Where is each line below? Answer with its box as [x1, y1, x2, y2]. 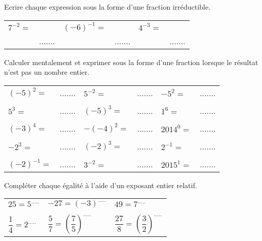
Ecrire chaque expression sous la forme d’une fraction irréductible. [4, 2, 211, 12]
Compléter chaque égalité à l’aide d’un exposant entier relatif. [4, 179, 197, 190]
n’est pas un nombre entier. [4, 67, 90, 77]
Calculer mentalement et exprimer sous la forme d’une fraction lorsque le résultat [4, 56, 258, 67]
